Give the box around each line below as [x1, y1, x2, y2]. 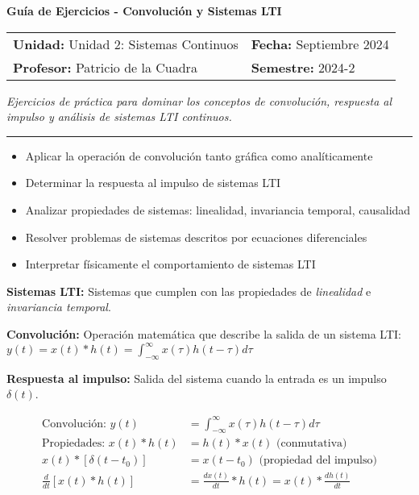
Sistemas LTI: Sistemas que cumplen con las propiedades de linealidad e [6, 282, 371, 299]
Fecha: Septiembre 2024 [251, 34, 389, 53]
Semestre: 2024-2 [251, 57, 355, 77]
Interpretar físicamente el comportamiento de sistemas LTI [25, 256, 316, 272]
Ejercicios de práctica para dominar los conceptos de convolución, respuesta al [6, 92, 392, 109]
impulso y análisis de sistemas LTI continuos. [6, 108, 232, 125]
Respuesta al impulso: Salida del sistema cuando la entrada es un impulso [6, 369, 387, 386]
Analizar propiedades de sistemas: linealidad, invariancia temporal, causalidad [25, 201, 411, 218]
